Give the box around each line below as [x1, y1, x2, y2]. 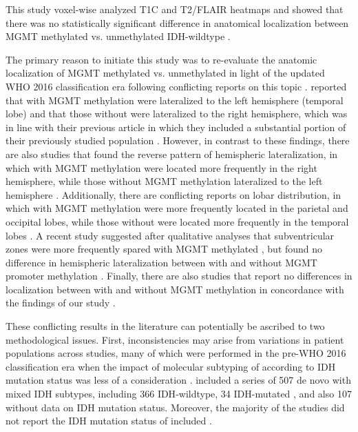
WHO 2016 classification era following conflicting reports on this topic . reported [6, 79, 347, 93]
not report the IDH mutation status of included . [6, 413, 212, 428]
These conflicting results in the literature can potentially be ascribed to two [6, 319, 325, 333]
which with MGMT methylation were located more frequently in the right [6, 160, 317, 175]
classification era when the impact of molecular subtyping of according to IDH [6, 359, 336, 373]
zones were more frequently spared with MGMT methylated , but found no [6, 242, 323, 256]
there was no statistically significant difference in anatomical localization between [6, 15, 349, 30]
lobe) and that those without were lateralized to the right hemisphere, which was [6, 106, 348, 121]
